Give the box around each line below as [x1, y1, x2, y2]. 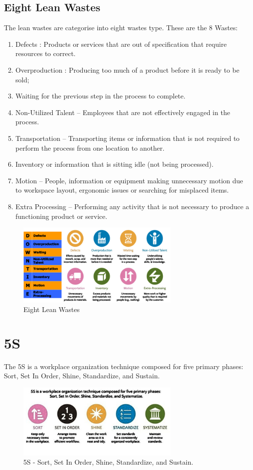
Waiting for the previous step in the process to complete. [15, 91, 186, 101]
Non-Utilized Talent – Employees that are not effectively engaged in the [15, 107, 230, 117]
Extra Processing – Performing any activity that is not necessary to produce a [15, 201, 249, 211]
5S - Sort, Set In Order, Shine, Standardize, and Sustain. [23, 457, 194, 467]
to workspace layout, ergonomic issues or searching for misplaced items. [15, 185, 229, 195]
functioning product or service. [15, 211, 107, 221]
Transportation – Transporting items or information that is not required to [15, 133, 240, 143]
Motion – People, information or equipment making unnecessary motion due [15, 175, 243, 185]
